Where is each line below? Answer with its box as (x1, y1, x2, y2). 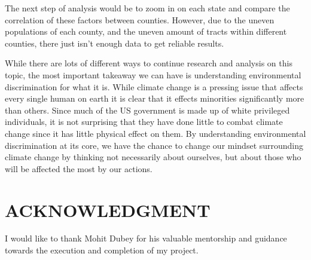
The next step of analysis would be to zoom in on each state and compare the (5, 2, 290, 14)
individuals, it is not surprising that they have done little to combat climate (5, 115, 283, 128)
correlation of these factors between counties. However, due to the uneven (5, 13, 275, 26)
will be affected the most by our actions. (5, 162, 153, 175)
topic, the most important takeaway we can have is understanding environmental (5, 68, 301, 81)
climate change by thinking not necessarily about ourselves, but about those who (5, 151, 301, 163)
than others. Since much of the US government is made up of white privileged (5, 103, 290, 116)
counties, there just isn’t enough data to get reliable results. (5, 36, 224, 49)
